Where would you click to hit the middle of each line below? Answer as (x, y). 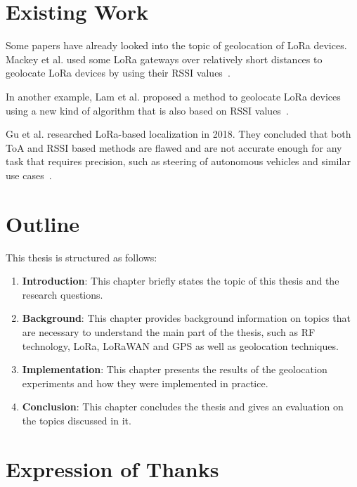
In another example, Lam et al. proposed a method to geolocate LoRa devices (173, 96)
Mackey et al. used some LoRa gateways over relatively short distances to (164, 59)
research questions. (63, 294)
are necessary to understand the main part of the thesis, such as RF (169, 331)
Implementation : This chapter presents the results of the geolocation (175, 369)
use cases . (29, 175)
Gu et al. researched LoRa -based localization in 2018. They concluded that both (178, 134)
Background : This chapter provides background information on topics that (186, 318)
